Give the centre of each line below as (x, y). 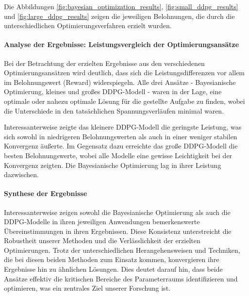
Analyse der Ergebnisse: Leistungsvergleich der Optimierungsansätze (122, 44)
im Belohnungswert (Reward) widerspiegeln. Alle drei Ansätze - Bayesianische (120, 82)
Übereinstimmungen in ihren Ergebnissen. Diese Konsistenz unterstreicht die (118, 231)
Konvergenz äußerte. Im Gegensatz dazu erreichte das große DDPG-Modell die (121, 146)
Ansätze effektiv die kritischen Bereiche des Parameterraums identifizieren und (121, 278)
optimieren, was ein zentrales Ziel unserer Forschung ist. (87, 288)
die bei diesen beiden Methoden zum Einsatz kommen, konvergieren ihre (112, 259)
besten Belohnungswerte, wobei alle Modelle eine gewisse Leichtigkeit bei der (118, 155)
